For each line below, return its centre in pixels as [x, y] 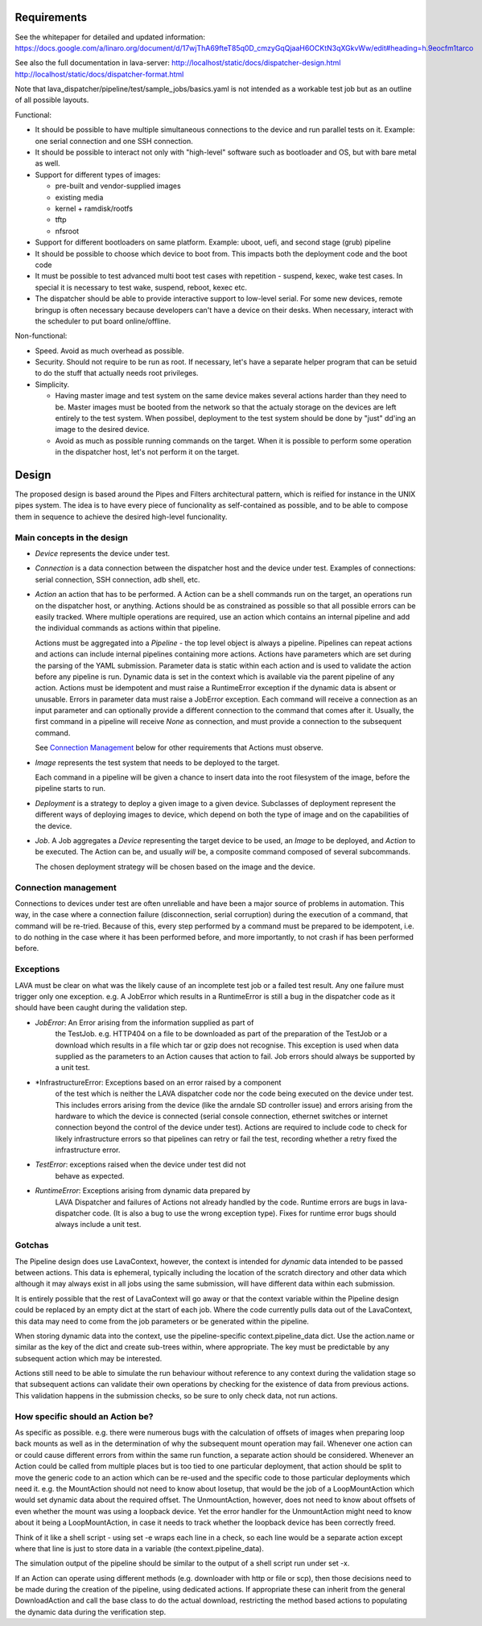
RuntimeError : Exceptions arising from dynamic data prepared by [143, 1191]
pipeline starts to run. [70, 788]
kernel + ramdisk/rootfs [94, 208]
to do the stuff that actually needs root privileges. [117, 373]
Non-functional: [41, 336]
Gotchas [32, 1245]
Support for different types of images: [98, 175]
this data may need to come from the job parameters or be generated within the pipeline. [162, 1321]
